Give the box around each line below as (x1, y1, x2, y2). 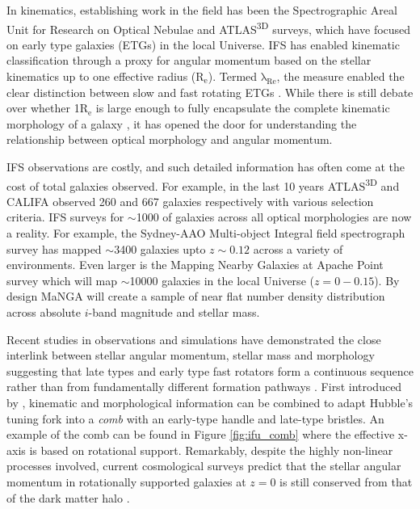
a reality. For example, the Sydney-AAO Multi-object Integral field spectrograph (6, 225, 405, 242)
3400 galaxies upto (114, 240, 206, 257)
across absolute (6, 304, 82, 320)
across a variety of (253, 240, 343, 257)
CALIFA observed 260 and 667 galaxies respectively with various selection (6, 192, 374, 209)
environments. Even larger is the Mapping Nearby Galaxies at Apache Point (6, 256, 384, 273)
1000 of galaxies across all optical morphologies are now (136, 208, 412, 225)
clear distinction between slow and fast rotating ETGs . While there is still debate (6, 83, 414, 100)
